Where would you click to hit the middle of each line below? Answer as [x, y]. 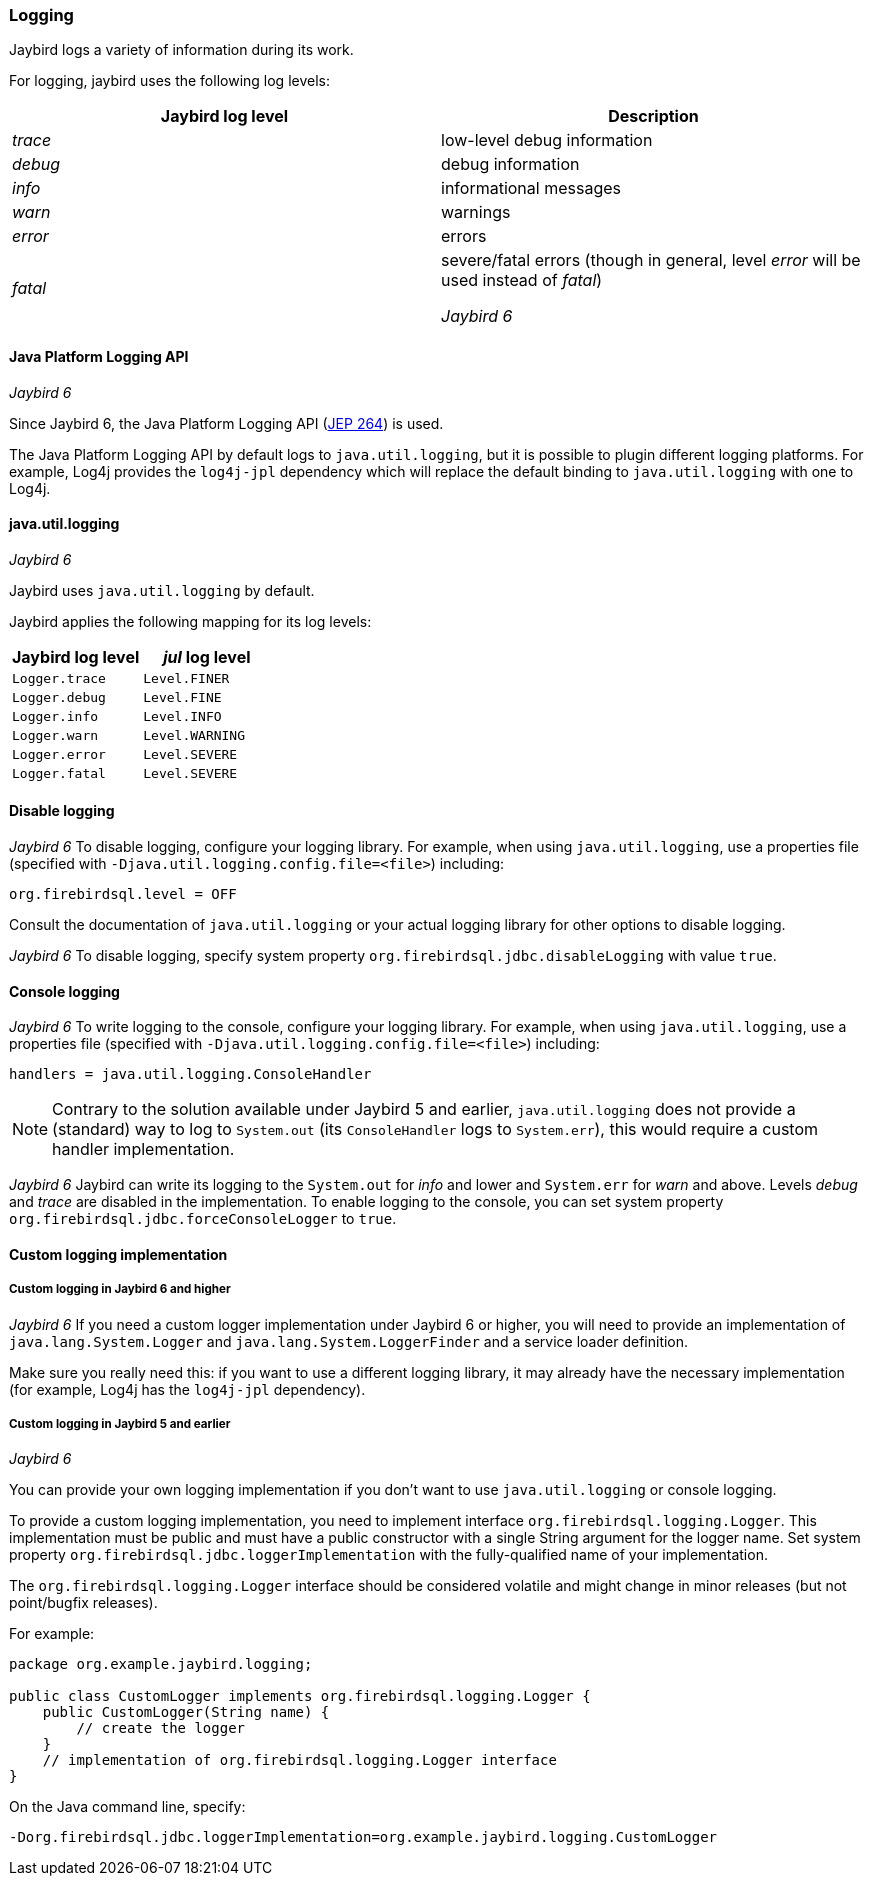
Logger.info [55, 716]
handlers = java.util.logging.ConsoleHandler [190, 1074]
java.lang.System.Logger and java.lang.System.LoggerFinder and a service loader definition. [349, 1341]
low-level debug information [547, 140]
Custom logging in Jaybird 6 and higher [120, 1289]
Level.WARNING [194, 735]
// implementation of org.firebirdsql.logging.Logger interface [299, 1760]
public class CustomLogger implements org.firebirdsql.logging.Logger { [300, 1696]
